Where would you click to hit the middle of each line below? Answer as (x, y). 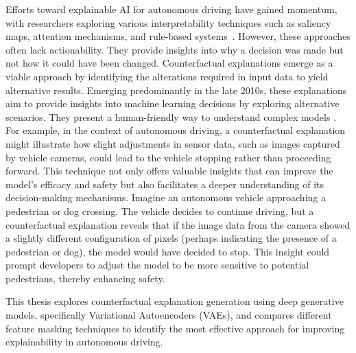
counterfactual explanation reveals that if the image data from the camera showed (178, 224)
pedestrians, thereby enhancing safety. (85, 278)
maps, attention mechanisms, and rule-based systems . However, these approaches (178, 36)
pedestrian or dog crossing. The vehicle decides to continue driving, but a (160, 210)
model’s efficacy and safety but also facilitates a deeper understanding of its (165, 184)
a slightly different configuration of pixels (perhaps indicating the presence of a (171, 238)
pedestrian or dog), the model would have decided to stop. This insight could (168, 251)
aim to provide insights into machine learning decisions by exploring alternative (173, 103)
